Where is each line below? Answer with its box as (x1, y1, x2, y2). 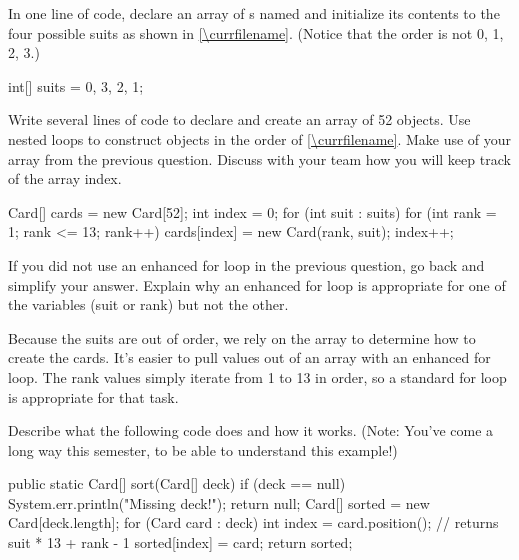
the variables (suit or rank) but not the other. (8, 294, 289, 315)
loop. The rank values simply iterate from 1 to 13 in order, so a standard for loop (8, 366, 507, 387)
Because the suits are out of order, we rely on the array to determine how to (8, 327, 476, 348)
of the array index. (8, 168, 122, 189)
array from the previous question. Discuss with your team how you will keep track (8, 148, 511, 169)
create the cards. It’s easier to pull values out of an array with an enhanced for (8, 347, 491, 368)
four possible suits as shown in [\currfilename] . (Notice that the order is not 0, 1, (8, 22, 504, 43)
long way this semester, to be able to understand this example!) (8, 439, 398, 460)
